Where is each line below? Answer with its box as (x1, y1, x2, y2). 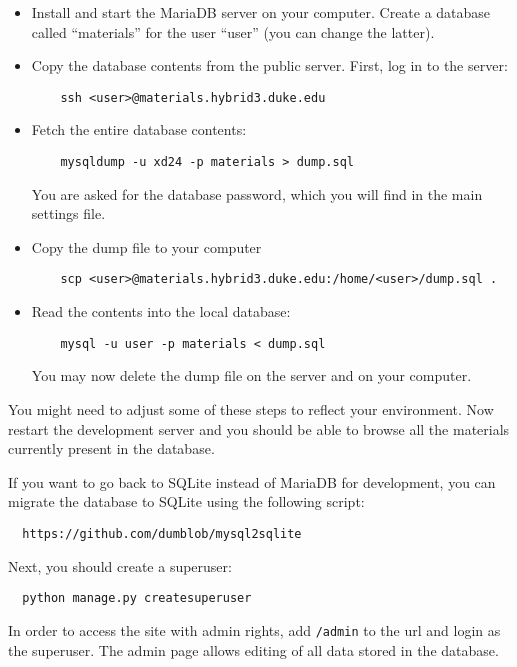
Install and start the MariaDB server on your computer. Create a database (31, 2, 491, 22)
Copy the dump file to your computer (31, 236, 262, 257)
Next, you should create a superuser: (8, 555, 232, 576)
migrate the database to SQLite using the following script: (8, 491, 365, 512)
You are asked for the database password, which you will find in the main (31, 183, 483, 204)
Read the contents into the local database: (31, 301, 291, 322)
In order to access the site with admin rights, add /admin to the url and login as (8, 619, 501, 640)
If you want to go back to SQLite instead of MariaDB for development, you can (8, 471, 496, 492)
